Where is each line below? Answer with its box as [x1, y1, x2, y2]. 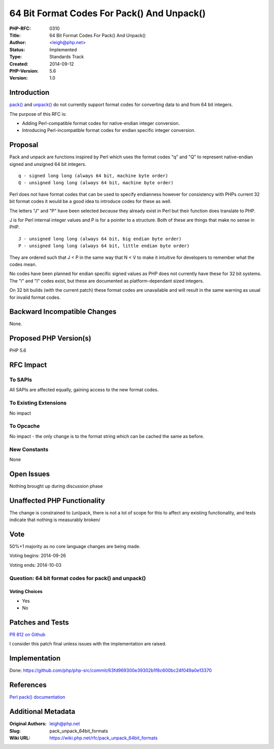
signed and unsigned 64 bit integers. [9, 161, 86, 167]
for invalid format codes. [9, 294, 61, 300]
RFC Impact [9, 361, 47, 369]
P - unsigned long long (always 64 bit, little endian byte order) [18, 243, 190, 249]
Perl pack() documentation [9, 694, 65, 700]
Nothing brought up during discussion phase [9, 483, 103, 489]
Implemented [49, 46, 77, 53]
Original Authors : [9, 721, 47, 727]
